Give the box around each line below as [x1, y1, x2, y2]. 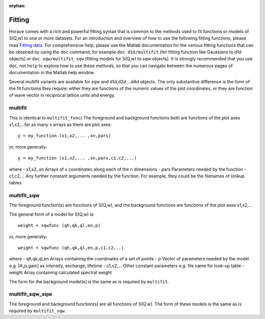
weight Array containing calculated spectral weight [9, 270, 112, 275]
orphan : [9, 3, 26, 8]
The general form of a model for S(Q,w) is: [9, 211, 95, 217]
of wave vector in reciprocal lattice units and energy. [9, 92, 115, 98]
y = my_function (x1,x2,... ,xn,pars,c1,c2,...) [18, 155, 137, 161]
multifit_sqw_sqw [9, 291, 53, 297]
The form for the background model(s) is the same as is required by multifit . [9, 278, 169, 284]
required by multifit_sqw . [9, 308, 66, 314]
